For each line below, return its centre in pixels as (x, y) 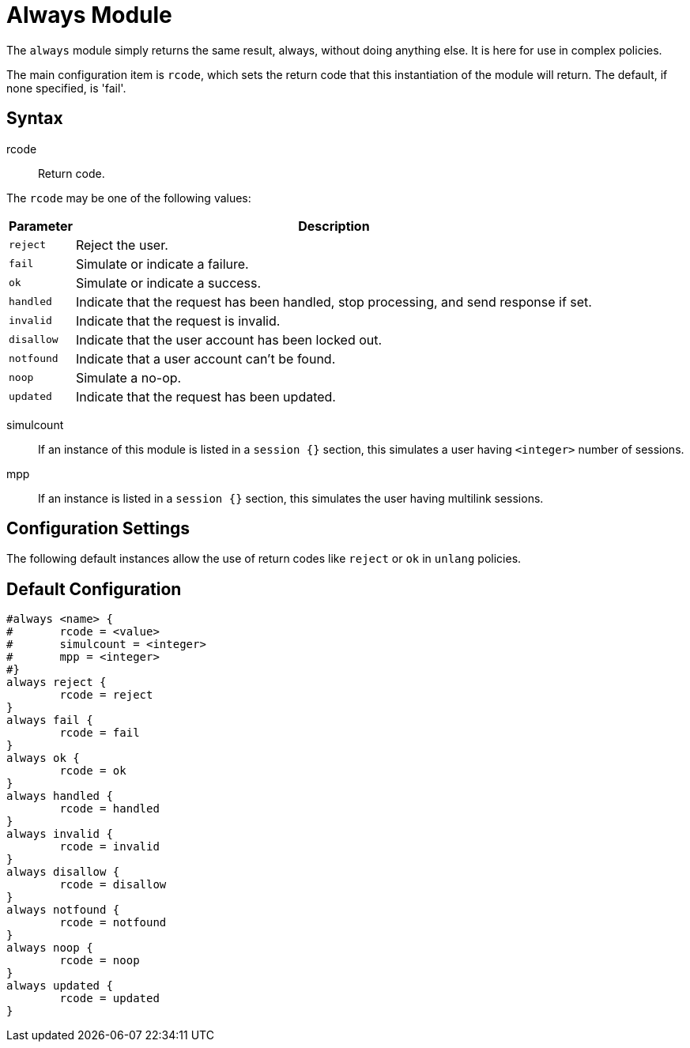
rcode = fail (100, 733)
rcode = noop (100, 961)
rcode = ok (93, 771)
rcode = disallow (113, 885)
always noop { (50, 948)
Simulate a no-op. (128, 377)
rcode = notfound (113, 923)
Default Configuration (94, 589)
